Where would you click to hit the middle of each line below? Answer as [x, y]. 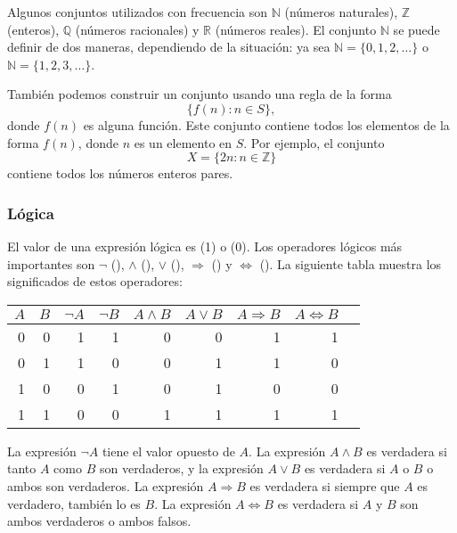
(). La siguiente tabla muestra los [351, 263]
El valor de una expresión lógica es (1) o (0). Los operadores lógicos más [205, 246]
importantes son [51, 263]
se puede [416, 29]
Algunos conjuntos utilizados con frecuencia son [138, 12]
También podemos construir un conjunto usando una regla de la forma [200, 94]
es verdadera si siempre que [325, 485]
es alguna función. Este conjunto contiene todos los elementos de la [266, 124]
